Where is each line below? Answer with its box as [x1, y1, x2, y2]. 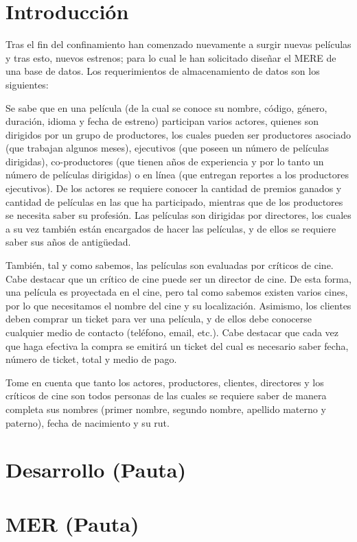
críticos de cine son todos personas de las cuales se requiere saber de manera [5, 388, 327, 403]
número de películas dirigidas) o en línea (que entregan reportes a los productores [5, 167, 349, 182]
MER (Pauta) [5, 509, 139, 537]
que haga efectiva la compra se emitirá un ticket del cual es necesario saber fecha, [5, 338, 349, 353]
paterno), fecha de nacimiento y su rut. [5, 415, 170, 429]
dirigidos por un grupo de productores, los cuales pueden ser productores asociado [5, 127, 351, 141]
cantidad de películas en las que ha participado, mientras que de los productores [5, 194, 343, 209]
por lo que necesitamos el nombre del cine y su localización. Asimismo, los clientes [5, 298, 352, 312]
